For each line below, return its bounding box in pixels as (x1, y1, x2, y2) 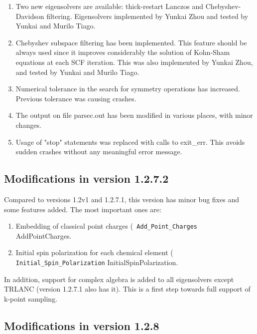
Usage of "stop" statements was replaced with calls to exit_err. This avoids (15, 136, 245, 147)
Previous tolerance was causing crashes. (15, 93, 136, 103)
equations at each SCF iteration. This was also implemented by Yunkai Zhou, (15, 56, 253, 67)
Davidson (15, 10, 44, 21)
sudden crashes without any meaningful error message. (15, 146, 182, 157)
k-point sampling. (4, 293, 58, 304)
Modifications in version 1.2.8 (4, 318, 159, 333)
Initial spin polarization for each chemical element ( (15, 247, 173, 258)
